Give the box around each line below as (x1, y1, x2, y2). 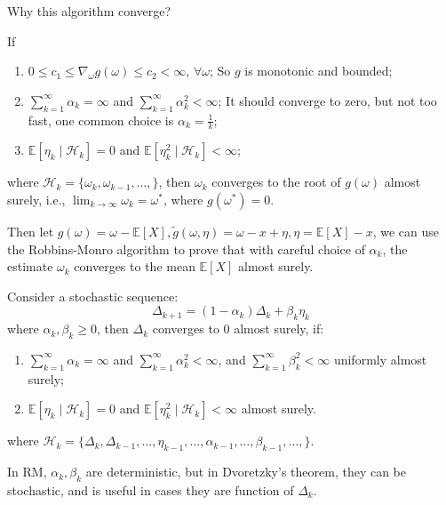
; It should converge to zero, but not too (218, 91, 437, 109)
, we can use (372, 222, 440, 240)
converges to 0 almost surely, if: (152, 319, 324, 338)
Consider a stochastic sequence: (7, 286, 179, 305)
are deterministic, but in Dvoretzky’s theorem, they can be (85, 462, 407, 481)
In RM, (7, 462, 47, 481)
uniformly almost (333, 349, 427, 368)
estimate (7, 257, 53, 276)
